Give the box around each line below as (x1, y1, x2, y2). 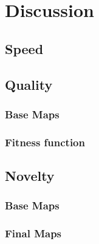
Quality (5, 75, 53, 93)
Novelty (5, 166, 55, 185)
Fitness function (5, 134, 85, 149)
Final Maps (5, 226, 62, 241)
